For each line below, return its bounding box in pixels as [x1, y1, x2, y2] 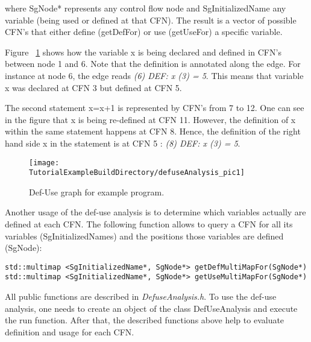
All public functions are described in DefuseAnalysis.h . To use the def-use [5, 290, 277, 303]
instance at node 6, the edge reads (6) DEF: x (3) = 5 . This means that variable [5, 69, 304, 81]
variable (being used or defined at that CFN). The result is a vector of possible [5, 13, 297, 26]
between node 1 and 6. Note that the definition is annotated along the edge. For [5, 57, 301, 70]
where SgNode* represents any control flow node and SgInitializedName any [5, 2, 286, 14]
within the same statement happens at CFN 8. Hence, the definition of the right [5, 125, 301, 138]
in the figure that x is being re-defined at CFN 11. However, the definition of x [5, 113, 296, 125]
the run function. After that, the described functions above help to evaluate [5, 314, 284, 326]
